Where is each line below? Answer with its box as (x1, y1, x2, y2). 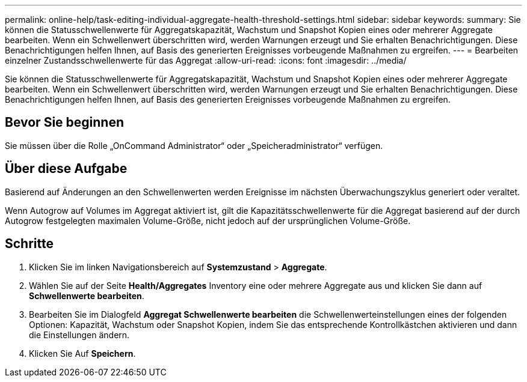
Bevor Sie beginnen (5, 115, 125, 130)
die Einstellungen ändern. (29, 329, 130, 340)
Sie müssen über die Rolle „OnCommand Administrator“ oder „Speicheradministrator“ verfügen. (5, 140, 383, 151)
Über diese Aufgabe (5, 161, 128, 177)
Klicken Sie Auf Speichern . (29, 348, 136, 359)
